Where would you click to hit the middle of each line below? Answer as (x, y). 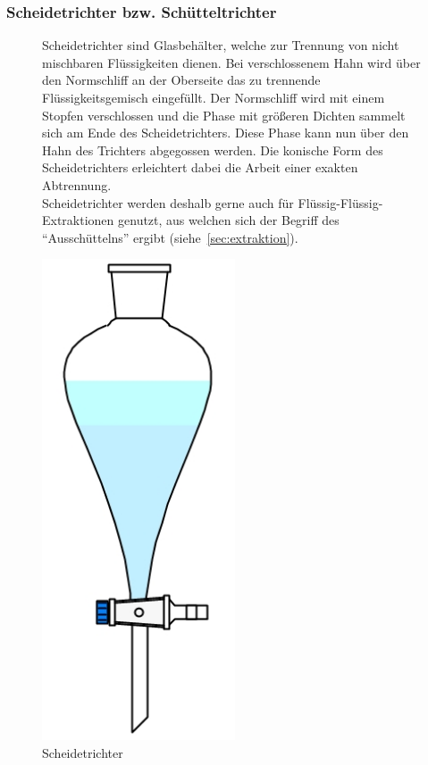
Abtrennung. (77, 184)
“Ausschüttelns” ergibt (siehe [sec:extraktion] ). (170, 237)
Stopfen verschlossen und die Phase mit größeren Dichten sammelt (224, 115)
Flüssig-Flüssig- (340, 202)
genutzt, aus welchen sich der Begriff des (229, 220)
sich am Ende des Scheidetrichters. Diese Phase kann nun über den (226, 133)
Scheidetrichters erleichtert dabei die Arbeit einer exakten (200, 167)
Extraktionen (78, 220)
